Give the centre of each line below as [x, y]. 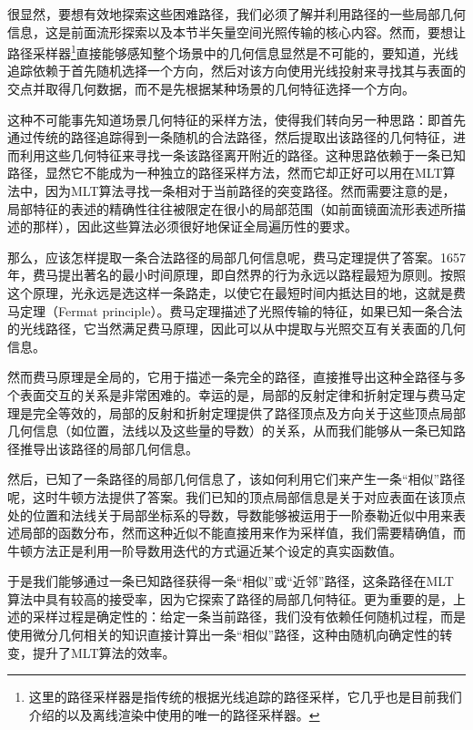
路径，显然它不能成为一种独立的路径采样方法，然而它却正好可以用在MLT [225, 173]
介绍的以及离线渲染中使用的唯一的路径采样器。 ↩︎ [174, 714]
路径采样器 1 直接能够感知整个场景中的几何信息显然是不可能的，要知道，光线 [233, 51]
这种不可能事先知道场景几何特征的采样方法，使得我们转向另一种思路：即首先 [236, 119]
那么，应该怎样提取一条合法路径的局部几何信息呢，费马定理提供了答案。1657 [236, 257]
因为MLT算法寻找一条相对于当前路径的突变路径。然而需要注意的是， [250, 190]
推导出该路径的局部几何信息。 [109, 448]
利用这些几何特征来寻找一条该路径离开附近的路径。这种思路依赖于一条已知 [242, 154]
